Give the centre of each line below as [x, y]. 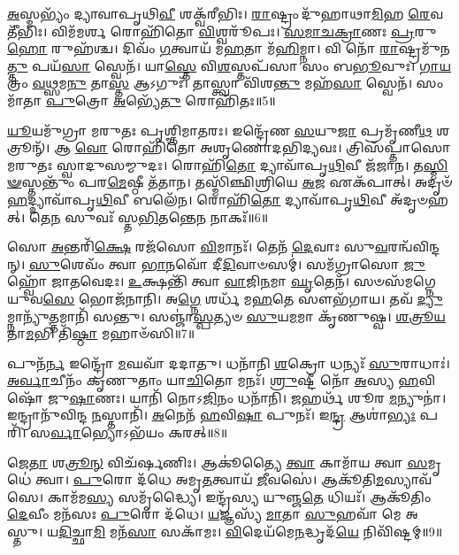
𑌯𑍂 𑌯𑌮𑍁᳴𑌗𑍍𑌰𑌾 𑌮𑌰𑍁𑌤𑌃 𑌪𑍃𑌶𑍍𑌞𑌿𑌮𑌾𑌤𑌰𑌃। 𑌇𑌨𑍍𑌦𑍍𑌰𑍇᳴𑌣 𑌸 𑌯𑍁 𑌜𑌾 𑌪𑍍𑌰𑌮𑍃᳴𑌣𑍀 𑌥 [220, 130]
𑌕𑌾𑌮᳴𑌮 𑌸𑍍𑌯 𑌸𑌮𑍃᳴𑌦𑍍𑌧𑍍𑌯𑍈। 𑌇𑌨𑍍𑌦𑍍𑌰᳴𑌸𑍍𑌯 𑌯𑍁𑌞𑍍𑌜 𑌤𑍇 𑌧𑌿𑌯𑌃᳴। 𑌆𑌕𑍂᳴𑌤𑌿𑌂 [239, 496]
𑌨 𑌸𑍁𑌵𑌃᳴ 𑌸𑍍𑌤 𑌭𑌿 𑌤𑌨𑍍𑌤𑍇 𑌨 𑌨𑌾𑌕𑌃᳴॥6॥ [160, 216]
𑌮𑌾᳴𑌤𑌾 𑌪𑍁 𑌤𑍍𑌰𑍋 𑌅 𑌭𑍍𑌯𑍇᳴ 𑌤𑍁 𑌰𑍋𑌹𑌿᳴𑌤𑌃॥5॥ [142, 100]
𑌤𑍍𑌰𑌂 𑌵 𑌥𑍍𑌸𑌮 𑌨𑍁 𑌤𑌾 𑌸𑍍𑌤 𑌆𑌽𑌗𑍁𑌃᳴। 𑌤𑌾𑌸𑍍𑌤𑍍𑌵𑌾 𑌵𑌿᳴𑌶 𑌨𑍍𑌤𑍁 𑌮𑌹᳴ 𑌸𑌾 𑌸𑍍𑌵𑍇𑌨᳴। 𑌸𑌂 [226, 83]
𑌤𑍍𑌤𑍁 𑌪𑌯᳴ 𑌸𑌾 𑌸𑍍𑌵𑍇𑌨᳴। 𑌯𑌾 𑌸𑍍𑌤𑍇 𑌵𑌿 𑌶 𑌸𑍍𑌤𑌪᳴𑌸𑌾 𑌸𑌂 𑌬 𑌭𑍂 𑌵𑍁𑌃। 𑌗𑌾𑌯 [229, 65]
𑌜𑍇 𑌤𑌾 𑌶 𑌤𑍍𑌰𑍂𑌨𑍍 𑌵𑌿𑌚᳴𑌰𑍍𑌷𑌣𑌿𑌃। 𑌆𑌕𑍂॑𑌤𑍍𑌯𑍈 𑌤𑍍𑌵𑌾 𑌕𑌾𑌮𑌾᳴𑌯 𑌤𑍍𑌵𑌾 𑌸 [218, 462]
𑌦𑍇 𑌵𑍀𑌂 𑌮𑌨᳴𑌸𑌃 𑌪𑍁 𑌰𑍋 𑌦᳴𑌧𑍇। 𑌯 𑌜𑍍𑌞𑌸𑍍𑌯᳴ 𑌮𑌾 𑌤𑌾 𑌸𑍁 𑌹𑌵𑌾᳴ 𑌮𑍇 [204, 514]
